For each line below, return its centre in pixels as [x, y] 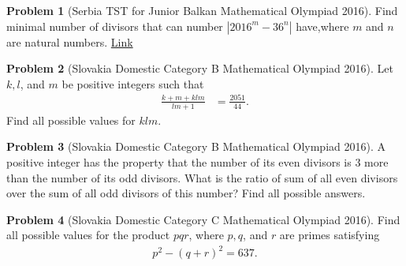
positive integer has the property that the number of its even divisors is [179, 161]
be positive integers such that [133, 83]
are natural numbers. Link [70, 41]
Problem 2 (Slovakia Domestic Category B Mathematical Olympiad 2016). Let [200, 68]
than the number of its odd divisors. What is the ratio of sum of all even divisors [202, 177]
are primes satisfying [330, 235]
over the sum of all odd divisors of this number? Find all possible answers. [186, 193]
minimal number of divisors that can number [115, 26]
